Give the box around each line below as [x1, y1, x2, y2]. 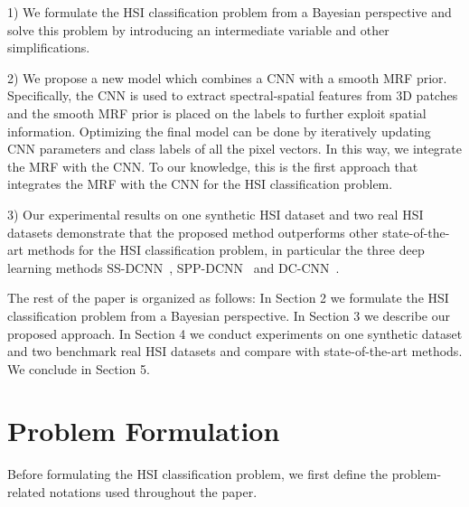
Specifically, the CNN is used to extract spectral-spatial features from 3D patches [7, 86, 458, 105]
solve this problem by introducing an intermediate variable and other [7, 20, 389, 39]
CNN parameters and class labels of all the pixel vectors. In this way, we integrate [7, 139, 463, 158]
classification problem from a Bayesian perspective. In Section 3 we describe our [7, 305, 450, 324]
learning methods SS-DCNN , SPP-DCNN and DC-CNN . [7, 258, 340, 277]
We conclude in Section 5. [7, 359, 150, 378]
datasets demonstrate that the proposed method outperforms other [7, 222, 379, 241]
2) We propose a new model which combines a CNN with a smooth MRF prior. [7, 68, 447, 87]
